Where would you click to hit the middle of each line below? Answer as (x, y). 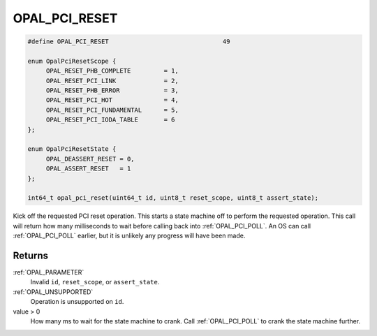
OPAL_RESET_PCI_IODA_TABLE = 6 (110, 120)
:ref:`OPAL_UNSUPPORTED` (53, 292)
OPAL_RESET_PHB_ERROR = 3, (112, 90)
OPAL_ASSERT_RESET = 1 (88, 169)
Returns (31, 255)
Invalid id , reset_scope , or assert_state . (95, 282)
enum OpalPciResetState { (72, 149)
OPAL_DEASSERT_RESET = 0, (90, 159)
